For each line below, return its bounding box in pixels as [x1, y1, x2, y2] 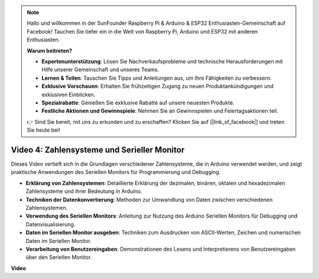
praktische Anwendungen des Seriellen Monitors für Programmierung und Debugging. [11, 169, 221, 176]
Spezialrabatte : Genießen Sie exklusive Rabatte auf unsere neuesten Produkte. [41, 99, 235, 106]
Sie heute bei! [27, 127, 60, 134]
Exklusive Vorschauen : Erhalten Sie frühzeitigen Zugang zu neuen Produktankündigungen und [41, 83, 274, 90]
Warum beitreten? [27, 47, 73, 54]
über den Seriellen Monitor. [25, 254, 92, 261]
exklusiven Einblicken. [41, 91, 96, 98]
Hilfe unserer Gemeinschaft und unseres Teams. [41, 66, 159, 73]
